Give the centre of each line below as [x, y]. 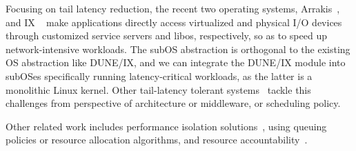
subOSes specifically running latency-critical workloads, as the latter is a [159, 75]
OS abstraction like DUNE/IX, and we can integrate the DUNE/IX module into [176, 62]
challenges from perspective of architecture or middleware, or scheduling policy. [173, 103]
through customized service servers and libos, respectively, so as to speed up [166, 36]
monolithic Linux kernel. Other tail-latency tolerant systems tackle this [158, 89]
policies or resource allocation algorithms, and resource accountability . [157, 140]
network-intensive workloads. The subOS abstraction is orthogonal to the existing [178, 49]
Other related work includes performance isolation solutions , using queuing [166, 126]
